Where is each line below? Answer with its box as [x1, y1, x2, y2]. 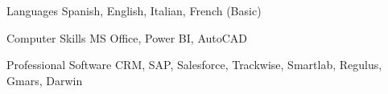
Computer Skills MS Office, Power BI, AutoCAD [6, 29, 248, 46]
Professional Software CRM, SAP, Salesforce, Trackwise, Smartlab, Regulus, [6, 56, 382, 73]
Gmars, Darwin [6, 72, 83, 88]
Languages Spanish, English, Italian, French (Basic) [6, 2, 262, 18]
